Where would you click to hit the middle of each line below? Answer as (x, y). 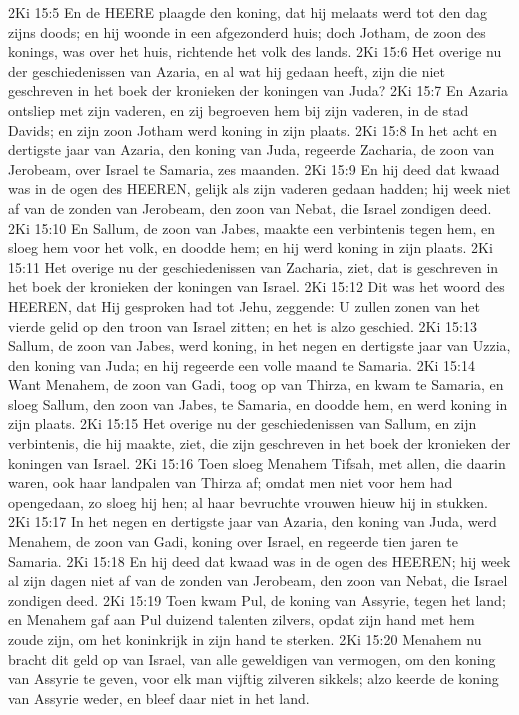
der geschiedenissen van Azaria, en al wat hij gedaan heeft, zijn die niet (227, 70)
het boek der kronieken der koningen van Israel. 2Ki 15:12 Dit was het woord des (256, 286)
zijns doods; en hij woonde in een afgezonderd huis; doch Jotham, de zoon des (247, 31)
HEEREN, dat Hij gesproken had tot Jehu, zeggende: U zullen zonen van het (244, 305)
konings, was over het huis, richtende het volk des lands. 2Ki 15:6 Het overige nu (255, 51)
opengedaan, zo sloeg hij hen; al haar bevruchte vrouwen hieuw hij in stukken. (248, 501)
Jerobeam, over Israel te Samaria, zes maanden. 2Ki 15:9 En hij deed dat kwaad (254, 168)
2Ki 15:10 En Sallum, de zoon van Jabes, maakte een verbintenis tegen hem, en (252, 227)
